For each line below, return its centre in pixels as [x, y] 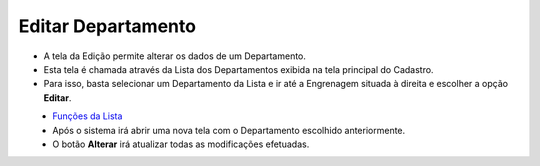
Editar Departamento [107, 26]
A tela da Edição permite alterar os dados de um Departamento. [175, 56]
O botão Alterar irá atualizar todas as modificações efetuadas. [181, 144]
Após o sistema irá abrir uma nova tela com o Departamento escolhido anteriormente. [229, 130]
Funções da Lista [87, 116]
